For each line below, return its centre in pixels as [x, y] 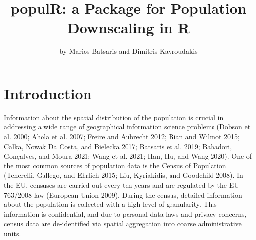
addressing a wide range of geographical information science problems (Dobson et [127, 127]
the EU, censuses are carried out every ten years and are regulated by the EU [122, 185]
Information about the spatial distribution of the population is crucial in [114, 117]
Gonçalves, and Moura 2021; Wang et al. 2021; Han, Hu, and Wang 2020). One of [128, 156]
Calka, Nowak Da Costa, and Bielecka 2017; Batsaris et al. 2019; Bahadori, [118, 146]
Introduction [48, 93]
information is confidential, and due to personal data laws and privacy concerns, [125, 214]
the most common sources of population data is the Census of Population [115, 165]
